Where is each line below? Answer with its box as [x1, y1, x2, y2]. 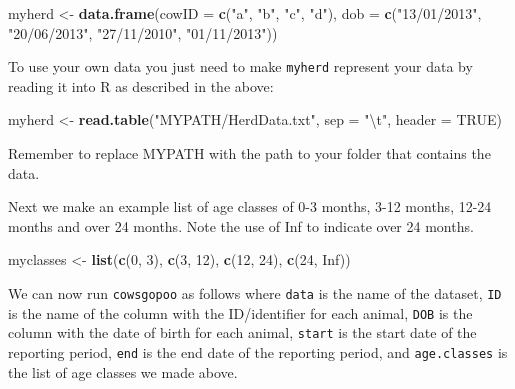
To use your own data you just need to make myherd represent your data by [8, 56, 473, 77]
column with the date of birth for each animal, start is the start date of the [8, 322, 477, 343]
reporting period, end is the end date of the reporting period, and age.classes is [8, 341, 508, 362]
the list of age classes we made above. [8, 361, 238, 382]
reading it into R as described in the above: [8, 75, 274, 96]
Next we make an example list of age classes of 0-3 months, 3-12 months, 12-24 [8, 196, 492, 217]
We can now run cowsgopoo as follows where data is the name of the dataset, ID [8, 283, 502, 303]
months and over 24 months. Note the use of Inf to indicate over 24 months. [8, 215, 474, 236]
